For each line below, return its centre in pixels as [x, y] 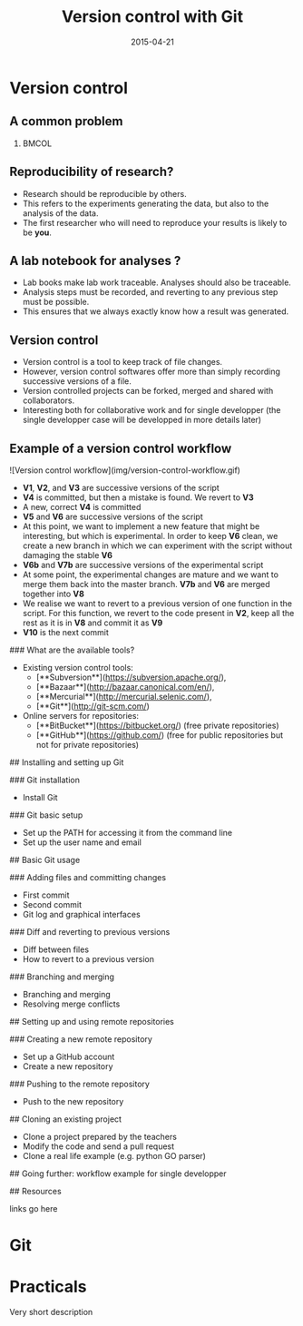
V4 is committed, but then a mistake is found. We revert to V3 [138, 497]
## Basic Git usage [45, 860]
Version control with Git [152, 17]
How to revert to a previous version [88, 959]
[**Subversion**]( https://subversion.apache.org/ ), [131, 677]
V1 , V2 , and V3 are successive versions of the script [121, 488]
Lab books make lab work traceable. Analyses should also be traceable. [157, 282]
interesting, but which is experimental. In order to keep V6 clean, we [150, 536]
